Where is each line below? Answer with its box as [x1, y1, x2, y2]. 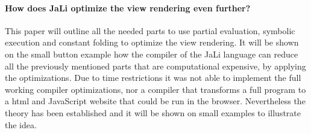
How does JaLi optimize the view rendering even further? [5, 1, 251, 14]
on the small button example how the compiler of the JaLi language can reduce [5, 47, 298, 60]
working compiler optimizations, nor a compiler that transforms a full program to [5, 83, 306, 95]
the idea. [5, 118, 37, 131]
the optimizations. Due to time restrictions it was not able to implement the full [5, 71, 301, 84]
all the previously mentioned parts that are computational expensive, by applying [5, 59, 306, 72]
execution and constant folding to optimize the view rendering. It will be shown [5, 36, 299, 49]
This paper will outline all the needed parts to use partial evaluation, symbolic [5, 24, 295, 37]
